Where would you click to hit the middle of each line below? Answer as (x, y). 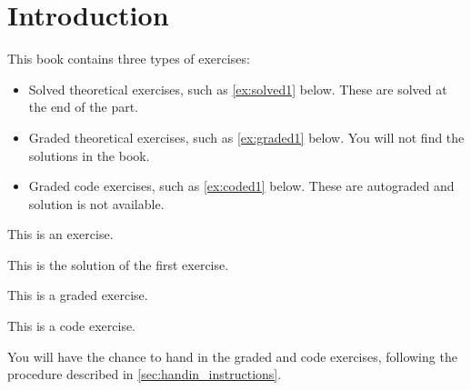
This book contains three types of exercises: (129, 59)
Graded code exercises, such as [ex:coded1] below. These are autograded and (241, 186)
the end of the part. (84, 107)
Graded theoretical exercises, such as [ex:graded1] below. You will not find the (246, 137)
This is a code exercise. (72, 326)
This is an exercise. (60, 234)
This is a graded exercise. (78, 295)
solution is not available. (96, 203)
